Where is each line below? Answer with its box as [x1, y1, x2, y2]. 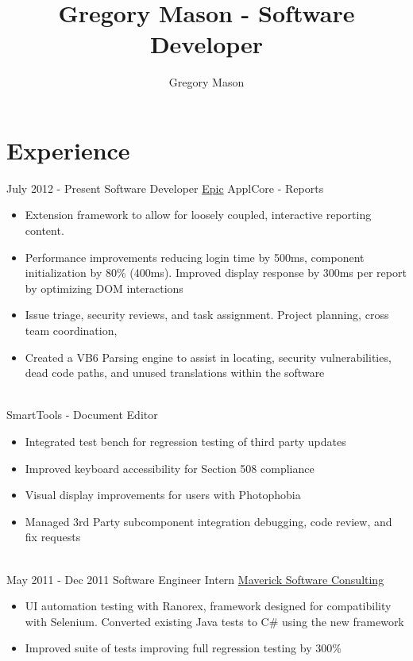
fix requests [25, 528, 81, 545]
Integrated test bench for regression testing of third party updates [25, 432, 346, 449]
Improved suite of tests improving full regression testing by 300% [25, 640, 342, 656]
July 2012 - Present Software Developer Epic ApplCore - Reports [6, 179, 324, 196]
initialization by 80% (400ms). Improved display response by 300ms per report [25, 264, 407, 281]
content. [25, 222, 64, 239]
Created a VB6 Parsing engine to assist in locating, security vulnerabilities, [25, 348, 392, 365]
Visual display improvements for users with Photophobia [25, 486, 301, 503]
